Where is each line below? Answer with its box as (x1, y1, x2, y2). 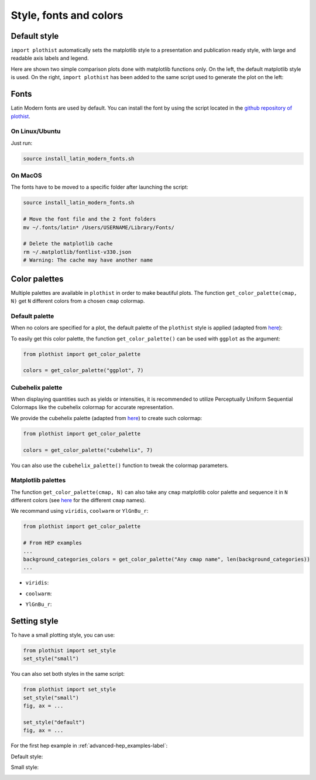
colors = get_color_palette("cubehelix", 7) (23, 447, 153, 454)
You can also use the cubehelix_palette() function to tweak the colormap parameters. (11, 462, 229, 469)
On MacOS (11, 172, 42, 180)
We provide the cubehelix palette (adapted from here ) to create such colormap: (11, 414, 202, 421)
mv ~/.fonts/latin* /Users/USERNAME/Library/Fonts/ (23, 224, 175, 231)
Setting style (11, 616, 59, 626)
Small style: (11, 764, 39, 771)
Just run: (11, 139, 33, 147)
